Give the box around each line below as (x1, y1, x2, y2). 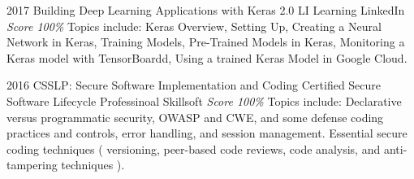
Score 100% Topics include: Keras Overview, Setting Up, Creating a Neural (6, 17, 382, 34)
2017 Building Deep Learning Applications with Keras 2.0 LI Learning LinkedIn (6, 2, 405, 18)
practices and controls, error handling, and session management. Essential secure (6, 124, 408, 142)
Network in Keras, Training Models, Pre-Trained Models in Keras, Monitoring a (6, 33, 405, 50)
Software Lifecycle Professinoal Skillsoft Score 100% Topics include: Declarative (6, 92, 402, 109)
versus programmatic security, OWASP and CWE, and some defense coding (6, 108, 384, 125)
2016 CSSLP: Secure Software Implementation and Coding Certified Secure (6, 76, 382, 94)
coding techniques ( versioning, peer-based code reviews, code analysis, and (6, 140, 381, 157)
